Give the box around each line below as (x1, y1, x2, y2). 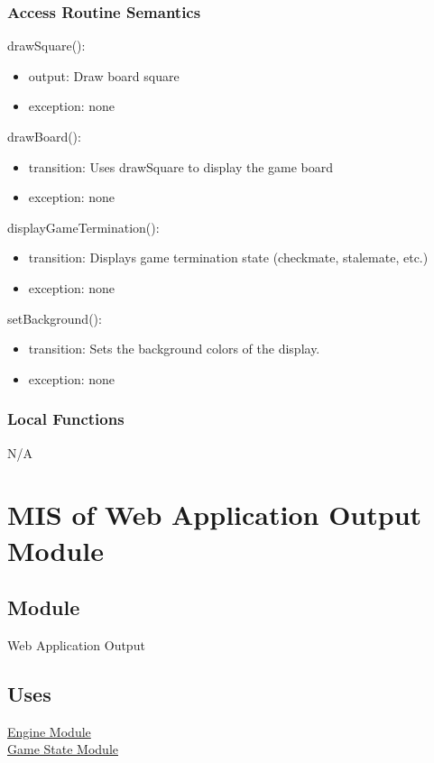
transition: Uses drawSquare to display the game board (28, 157, 334, 176)
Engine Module (7, 722, 91, 740)
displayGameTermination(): (7, 217, 160, 236)
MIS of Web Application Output (7, 496, 422, 533)
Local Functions (7, 408, 125, 430)
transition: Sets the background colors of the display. (28, 339, 320, 358)
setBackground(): (7, 308, 102, 327)
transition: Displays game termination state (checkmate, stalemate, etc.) (28, 248, 429, 267)
